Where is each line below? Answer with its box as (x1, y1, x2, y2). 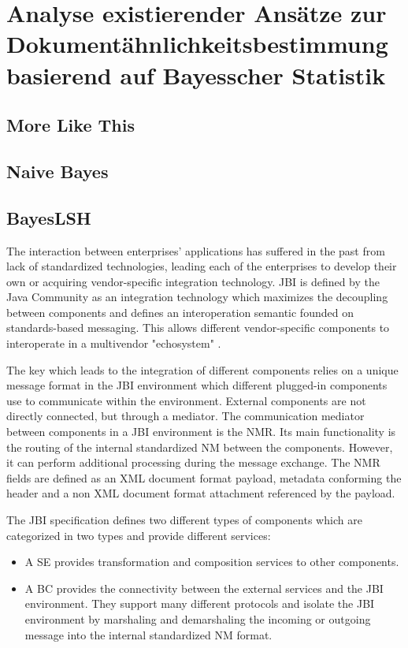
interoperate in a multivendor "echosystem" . (6, 335, 221, 352)
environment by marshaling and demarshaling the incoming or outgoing (24, 610, 371, 627)
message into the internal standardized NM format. (24, 626, 273, 642)
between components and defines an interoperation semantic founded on (6, 304, 354, 320)
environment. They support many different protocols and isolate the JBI (24, 595, 375, 612)
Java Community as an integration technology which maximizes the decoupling (6, 289, 388, 305)
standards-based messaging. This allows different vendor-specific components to (6, 319, 390, 336)
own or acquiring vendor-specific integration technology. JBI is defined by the (6, 273, 380, 289)
